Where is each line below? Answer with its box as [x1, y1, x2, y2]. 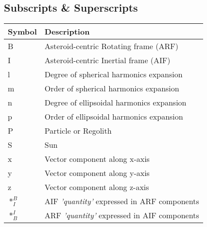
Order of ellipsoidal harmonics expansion [44, 111, 183, 122]
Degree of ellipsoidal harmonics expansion [44, 97, 187, 108]
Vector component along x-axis [44, 153, 150, 165]
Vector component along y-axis [44, 167, 150, 179]
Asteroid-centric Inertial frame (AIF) [44, 54, 171, 66]
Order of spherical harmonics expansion [44, 83, 179, 94]
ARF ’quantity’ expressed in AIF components [44, 210, 199, 221]
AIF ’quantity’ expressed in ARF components [44, 195, 199, 207]
